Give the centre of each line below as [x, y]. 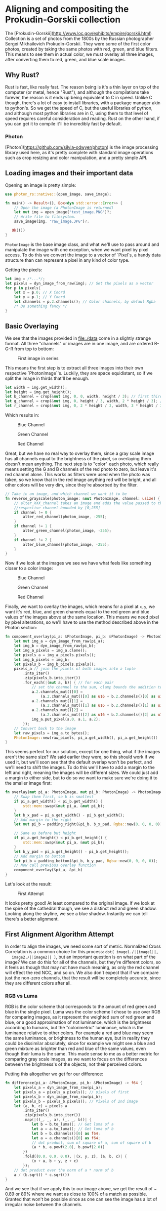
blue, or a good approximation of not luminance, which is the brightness [78, 1022]
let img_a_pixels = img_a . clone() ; [51, 650]
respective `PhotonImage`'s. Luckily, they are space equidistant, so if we [79, 373]
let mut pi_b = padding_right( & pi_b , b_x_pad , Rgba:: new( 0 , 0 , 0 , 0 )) [88, 824]
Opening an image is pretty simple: [41, 185]
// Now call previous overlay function [55, 865]
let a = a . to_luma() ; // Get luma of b [72, 1129]
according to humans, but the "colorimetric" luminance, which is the [74, 1028]
